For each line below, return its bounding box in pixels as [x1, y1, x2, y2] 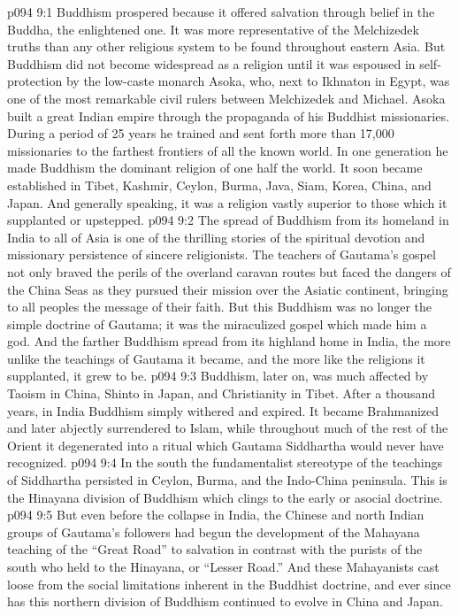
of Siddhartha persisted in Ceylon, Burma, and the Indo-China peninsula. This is [7, 471, 448, 489]
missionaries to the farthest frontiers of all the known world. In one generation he [7, 141, 448, 159]
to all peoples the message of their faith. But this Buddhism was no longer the [7, 297, 432, 316]
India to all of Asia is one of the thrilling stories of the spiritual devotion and [7, 227, 425, 246]
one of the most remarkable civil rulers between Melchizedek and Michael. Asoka [7, 89, 446, 107]
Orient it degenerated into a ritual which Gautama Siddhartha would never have [7, 435, 444, 454]
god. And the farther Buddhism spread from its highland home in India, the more [7, 332, 451, 350]
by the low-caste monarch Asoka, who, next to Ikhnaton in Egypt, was [65, 72, 450, 90]
